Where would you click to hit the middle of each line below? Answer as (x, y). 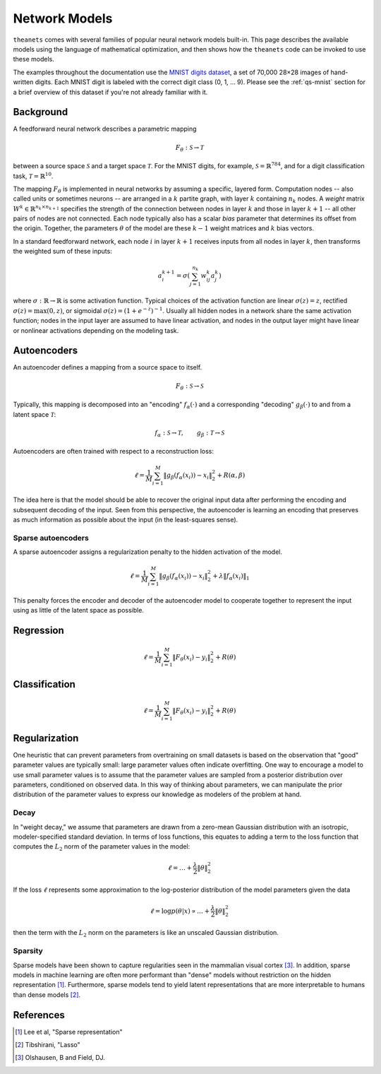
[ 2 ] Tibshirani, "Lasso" (48, 1045)
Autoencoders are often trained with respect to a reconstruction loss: (114, 452)
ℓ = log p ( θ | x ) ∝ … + (180, 911)
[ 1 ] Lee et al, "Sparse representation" (69, 1032)
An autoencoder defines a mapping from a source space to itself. (108, 367)
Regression (39, 631)
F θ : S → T (189, 148)
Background (41, 112)
